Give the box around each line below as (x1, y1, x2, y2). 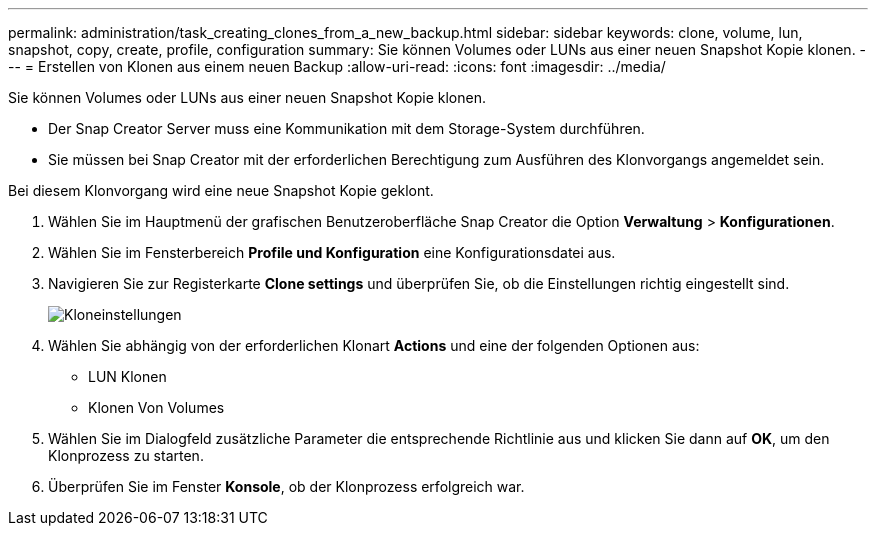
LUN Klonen (88, 368, 167, 385)
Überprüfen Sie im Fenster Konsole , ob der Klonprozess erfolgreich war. (48, 478, 525, 495)
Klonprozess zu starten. (48, 447, 204, 464)
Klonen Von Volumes (88, 399, 225, 416)
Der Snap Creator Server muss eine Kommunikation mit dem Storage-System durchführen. (48, 120, 645, 137)
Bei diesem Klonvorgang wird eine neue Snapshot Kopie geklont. (8, 182, 434, 199)
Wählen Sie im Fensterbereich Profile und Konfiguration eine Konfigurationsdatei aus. (48, 244, 616, 261)
